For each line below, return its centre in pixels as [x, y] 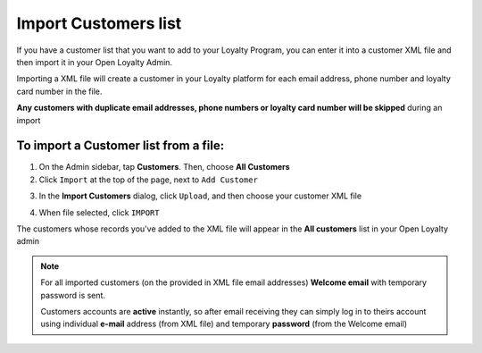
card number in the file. [59, 91]
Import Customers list [99, 23]
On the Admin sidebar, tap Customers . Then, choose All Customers [164, 167]
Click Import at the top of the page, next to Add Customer [149, 180]
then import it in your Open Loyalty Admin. [95, 62]
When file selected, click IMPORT [99, 212]
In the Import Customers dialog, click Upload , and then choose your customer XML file [200, 196]
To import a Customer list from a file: [120, 146]
